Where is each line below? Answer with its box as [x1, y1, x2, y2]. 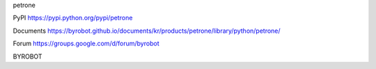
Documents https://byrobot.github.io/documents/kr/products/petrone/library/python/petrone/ [13, 26, 281, 35]
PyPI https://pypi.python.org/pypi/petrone [13, 14, 133, 22]
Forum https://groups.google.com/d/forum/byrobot [13, 39, 159, 48]
